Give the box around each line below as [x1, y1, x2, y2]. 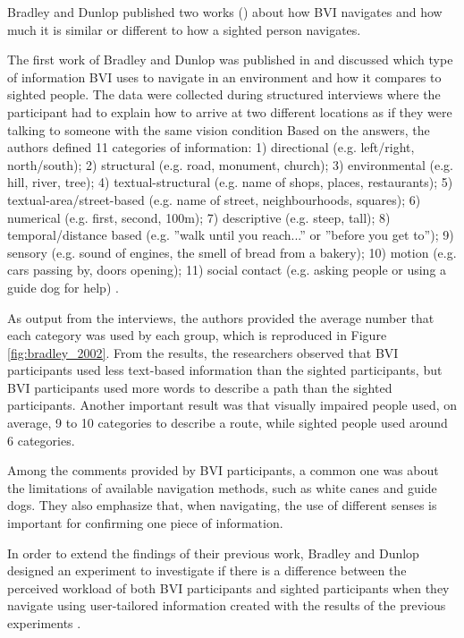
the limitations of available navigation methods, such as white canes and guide [7, 478, 437, 497]
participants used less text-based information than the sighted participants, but [7, 361, 443, 379]
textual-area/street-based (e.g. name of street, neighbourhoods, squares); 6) [7, 190, 421, 208]
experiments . [7, 614, 81, 632]
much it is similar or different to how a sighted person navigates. [7, 20, 361, 38]
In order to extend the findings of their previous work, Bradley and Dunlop [7, 543, 419, 562]
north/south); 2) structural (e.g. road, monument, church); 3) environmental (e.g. [7, 155, 453, 174]
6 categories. [7, 430, 75, 449]
